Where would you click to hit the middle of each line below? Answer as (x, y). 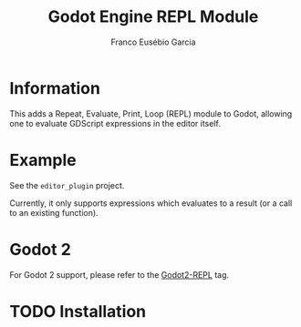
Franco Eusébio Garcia (153, 42)
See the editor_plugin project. (67, 185)
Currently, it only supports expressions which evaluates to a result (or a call (151, 203)
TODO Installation (78, 311)
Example (43, 160)
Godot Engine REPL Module (153, 17)
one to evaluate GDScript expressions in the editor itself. (115, 123)
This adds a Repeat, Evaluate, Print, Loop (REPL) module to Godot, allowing (151, 113)
